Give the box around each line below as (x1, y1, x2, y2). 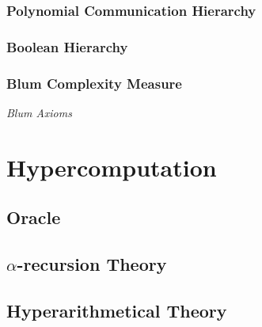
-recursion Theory (17, 252, 167, 276)
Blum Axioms (6, 104, 72, 120)
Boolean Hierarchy (6, 36, 128, 56)
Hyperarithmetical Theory (6, 298, 227, 322)
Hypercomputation (6, 150, 217, 183)
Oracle (6, 205, 61, 230)
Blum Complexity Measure (6, 73, 182, 93)
